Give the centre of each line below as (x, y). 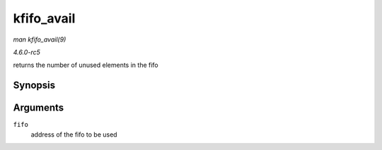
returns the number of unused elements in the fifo (86, 65)
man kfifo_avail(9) (40, 39)
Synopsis (34, 86)
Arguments (39, 108)
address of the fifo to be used (74, 135)
